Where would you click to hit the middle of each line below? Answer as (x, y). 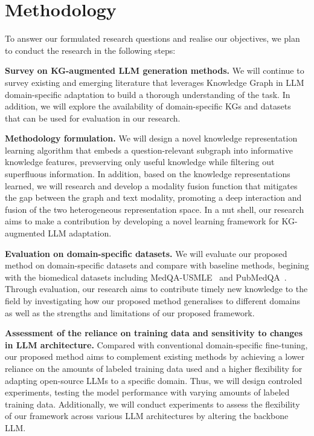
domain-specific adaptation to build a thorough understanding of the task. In (148, 94)
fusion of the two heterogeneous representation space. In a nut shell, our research (155, 209)
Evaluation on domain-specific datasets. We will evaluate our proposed (146, 253)
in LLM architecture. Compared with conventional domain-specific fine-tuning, (156, 344)
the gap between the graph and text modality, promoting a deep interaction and (153, 197)
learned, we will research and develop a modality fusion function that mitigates (151, 185)
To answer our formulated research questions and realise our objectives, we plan (152, 38)
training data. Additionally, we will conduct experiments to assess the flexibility (152, 404)
